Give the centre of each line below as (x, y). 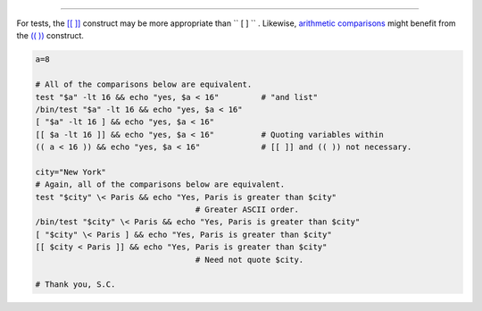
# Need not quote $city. (249, 260)
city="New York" (71, 172)
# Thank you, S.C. (75, 285)
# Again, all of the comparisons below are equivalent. (160, 185)
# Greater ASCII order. (247, 210)
